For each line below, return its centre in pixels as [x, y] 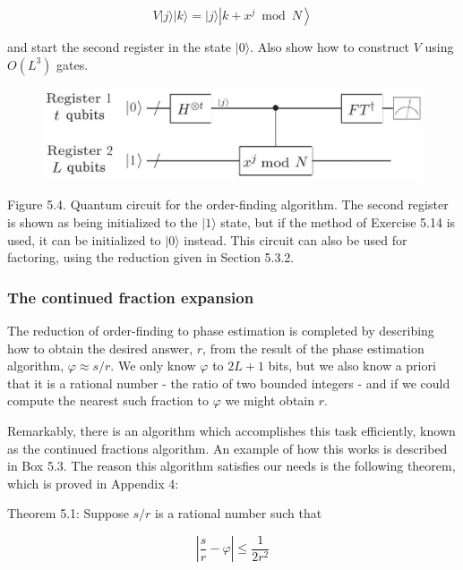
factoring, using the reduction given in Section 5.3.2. [151, 257]
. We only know [153, 366]
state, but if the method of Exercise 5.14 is [338, 222]
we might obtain [270, 400]
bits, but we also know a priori [352, 366]
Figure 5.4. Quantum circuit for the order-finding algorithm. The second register [228, 204]
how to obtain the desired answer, [100, 348]
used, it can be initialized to [84, 239]
